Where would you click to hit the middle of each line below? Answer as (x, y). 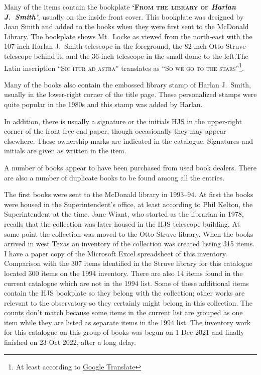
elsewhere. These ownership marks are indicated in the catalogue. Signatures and (129, 140)
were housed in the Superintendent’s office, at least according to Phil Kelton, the (128, 204)
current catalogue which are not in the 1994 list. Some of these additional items (126, 283)
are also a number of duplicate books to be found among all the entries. (114, 177)
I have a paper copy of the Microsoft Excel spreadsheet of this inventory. (116, 253)
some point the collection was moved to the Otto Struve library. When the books (129, 233)
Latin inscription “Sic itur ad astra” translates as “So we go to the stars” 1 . (124, 67)
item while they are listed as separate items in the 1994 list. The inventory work (127, 322)
